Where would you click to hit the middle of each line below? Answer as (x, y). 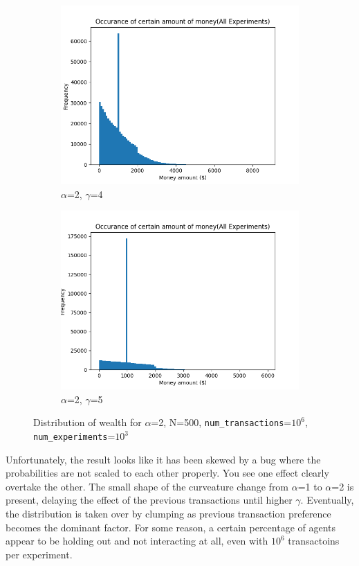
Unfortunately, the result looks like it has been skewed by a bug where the (163, 459)
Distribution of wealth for (88, 422)
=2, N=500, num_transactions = (221, 422)
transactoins (314, 541)
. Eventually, (327, 500)
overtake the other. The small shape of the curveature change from (147, 486)
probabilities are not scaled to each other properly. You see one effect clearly (167, 473)
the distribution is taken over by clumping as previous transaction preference (168, 514)
